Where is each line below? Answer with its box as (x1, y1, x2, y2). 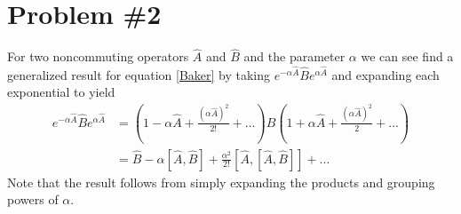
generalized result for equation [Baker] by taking (7, 65, 271, 83)
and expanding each (331, 65, 440, 83)
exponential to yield (7, 83, 115, 101)
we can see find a (361, 47, 454, 66)
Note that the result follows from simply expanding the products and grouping (7, 172, 435, 191)
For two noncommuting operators (7, 47, 189, 66)
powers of (7, 190, 59, 209)
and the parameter (243, 47, 346, 66)
